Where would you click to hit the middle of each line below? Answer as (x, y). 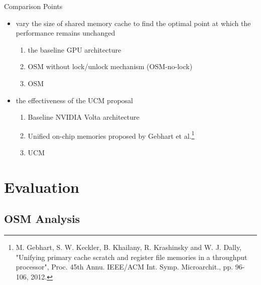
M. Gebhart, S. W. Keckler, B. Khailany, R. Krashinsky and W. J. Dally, (129, 247)
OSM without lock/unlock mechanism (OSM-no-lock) (110, 66)
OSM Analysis (42, 219)
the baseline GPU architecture (75, 49)
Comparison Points (33, 6)
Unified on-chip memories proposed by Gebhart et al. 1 (111, 135)
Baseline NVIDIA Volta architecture (84, 117)
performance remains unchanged (66, 33)
